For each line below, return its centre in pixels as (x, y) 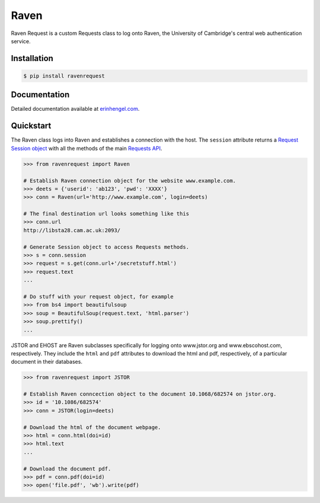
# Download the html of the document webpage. (92, 427)
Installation (32, 58)
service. (21, 41)
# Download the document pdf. (67, 469)
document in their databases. (47, 362)
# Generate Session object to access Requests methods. (106, 247)
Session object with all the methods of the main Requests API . (87, 148)
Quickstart (31, 126)
